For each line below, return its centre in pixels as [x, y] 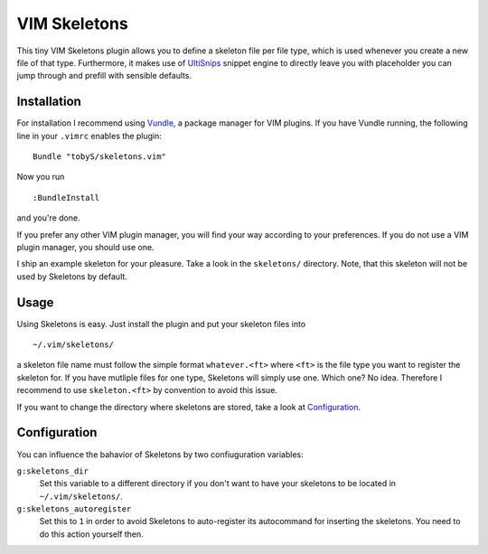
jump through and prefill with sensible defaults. [104, 76]
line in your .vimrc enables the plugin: [89, 136]
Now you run [41, 177]
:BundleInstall [66, 197]
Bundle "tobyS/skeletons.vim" [100, 157]
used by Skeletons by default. [72, 277]
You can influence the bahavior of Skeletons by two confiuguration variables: [160, 454]
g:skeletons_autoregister [74, 509]
